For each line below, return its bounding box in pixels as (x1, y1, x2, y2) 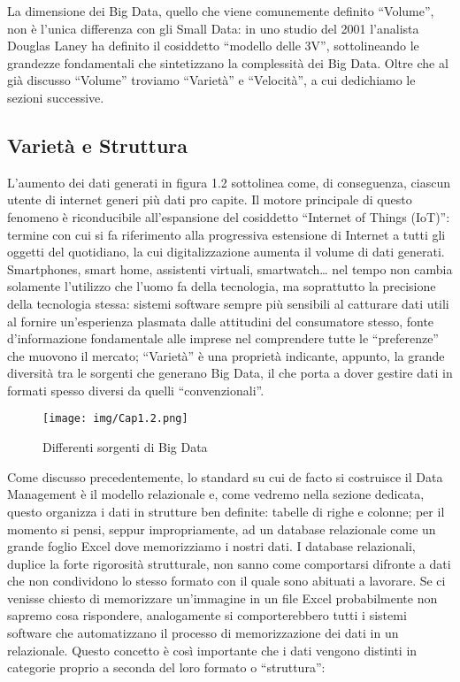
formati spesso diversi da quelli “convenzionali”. (7, 380, 264, 399)
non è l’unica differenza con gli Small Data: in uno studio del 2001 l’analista (7, 19, 419, 37)
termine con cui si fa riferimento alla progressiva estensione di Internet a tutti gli (7, 225, 446, 243)
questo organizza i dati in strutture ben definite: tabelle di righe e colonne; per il (7, 502, 445, 520)
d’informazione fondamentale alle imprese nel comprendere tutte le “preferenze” (7, 329, 439, 348)
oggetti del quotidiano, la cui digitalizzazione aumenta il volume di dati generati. (7, 242, 445, 261)
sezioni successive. (7, 88, 104, 106)
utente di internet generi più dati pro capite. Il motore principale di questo (7, 190, 412, 209)
